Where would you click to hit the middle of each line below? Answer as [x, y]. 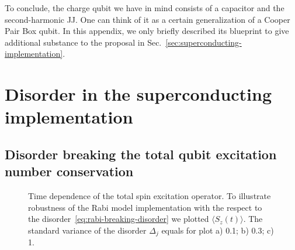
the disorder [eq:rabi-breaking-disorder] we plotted [119, 219]
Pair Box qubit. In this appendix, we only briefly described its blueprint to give [147, 31]
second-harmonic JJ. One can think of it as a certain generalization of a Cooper [147, 19]
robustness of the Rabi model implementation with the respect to [145, 207]
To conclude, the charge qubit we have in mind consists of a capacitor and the [145, 8]
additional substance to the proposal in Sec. [83, 42]
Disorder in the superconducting [138, 94]
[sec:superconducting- [204, 42]
